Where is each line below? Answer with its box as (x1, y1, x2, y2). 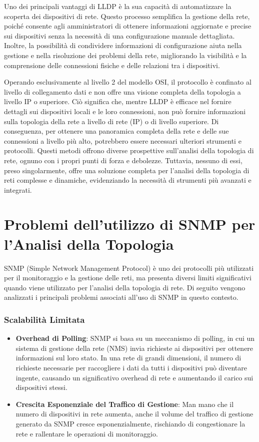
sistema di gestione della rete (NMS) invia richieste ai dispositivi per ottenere (15, 342, 253, 353)
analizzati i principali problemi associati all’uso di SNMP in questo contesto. (4, 292, 238, 302)
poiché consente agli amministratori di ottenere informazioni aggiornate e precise (4, 21, 251, 31)
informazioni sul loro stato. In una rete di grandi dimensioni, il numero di (15, 352, 241, 363)
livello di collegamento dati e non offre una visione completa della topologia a (4, 86, 241, 97)
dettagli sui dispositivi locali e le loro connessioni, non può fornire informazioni (4, 106, 246, 116)
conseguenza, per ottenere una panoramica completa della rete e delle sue (4, 126, 229, 136)
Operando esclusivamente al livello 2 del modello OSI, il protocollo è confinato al (4, 77, 251, 87)
